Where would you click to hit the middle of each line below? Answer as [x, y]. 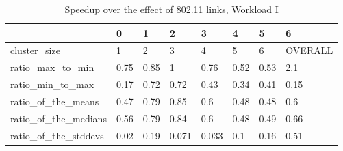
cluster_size [35, 50]
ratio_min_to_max [52, 84]
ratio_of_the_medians [59, 118]
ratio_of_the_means [55, 101]
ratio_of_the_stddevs [57, 135]
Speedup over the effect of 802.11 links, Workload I [171, 9]
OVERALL [309, 50]
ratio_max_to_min [52, 67]
